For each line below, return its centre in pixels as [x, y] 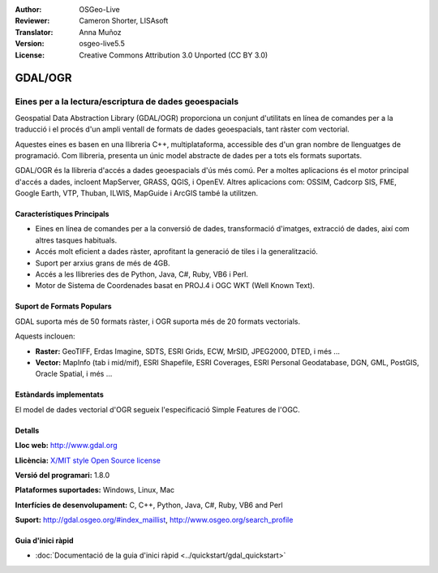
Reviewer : [32, 21]
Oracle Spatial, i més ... [74, 374]
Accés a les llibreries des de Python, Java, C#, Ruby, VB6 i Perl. [142, 274]
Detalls [27, 430]
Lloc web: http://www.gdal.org [66, 446]
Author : [28, 9]
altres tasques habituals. [76, 240]
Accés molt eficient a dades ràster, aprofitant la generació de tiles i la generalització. [176, 252]
